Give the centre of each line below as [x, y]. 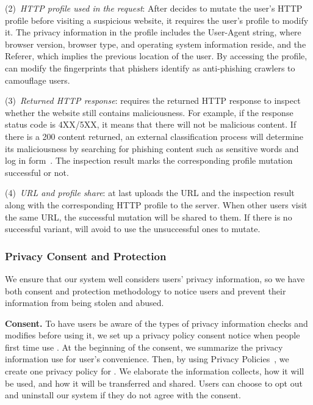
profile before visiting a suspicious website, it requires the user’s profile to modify [157, 20]
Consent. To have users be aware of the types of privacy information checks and [156, 323]
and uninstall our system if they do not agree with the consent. [123, 395]
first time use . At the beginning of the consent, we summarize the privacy [144, 347]
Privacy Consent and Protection [86, 256]
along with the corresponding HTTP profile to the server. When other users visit [156, 204]
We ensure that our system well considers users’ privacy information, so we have [155, 278]
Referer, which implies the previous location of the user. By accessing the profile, [156, 56]
